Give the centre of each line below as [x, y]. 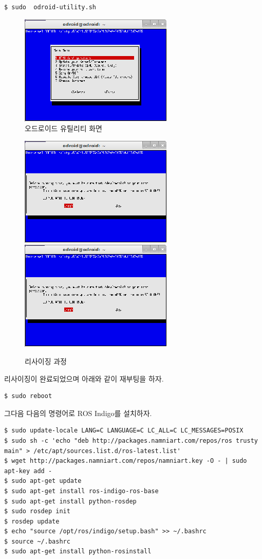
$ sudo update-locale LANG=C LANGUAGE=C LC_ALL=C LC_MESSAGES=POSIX [124, 431]
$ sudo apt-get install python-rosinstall [78, 552]
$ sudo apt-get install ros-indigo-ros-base [81, 491]
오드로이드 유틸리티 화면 [64, 128]
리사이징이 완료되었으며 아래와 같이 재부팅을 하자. [84, 378]
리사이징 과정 [46, 361]
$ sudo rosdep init [37, 511]
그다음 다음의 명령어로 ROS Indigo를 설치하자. [78, 413]
